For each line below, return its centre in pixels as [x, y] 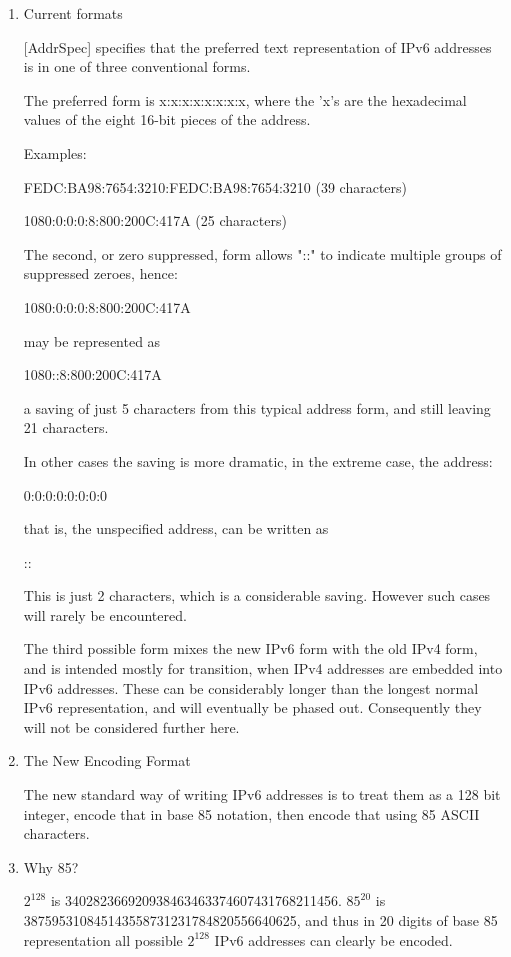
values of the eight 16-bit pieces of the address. [167, 119]
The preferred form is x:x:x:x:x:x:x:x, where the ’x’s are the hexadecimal [245, 99]
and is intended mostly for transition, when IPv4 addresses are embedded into [263, 668]
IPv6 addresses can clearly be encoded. [333, 939]
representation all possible [103, 939]
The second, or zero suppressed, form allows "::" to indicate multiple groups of [262, 253]
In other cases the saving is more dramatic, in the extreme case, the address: [258, 460]
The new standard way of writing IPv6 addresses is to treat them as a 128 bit [262, 794]
